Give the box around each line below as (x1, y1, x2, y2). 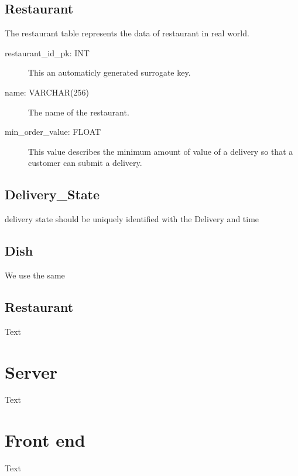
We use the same (5, 268, 65, 281)
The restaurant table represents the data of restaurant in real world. (5, 27, 249, 39)
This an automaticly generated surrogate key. (28, 66, 191, 79)
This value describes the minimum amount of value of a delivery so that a (28, 145, 293, 157)
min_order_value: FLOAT (5, 125, 101, 138)
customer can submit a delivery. (28, 157, 142, 169)
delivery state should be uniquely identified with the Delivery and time (5, 213, 259, 225)
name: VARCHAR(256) (5, 86, 89, 98)
